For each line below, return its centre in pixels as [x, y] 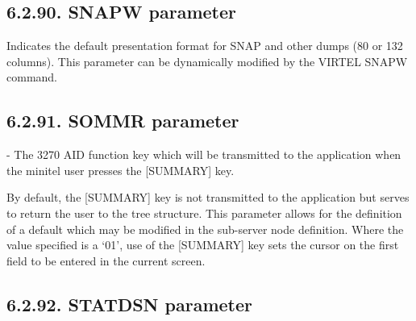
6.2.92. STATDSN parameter [130, 304]
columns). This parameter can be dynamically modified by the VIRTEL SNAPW [207, 61]
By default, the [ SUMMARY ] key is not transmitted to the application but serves [208, 197]
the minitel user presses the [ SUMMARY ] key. [121, 170]
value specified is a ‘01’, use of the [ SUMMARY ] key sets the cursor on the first [203, 245]
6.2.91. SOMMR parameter [123, 121]
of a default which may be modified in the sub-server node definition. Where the [205, 229]
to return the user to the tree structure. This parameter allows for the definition [204, 213]
